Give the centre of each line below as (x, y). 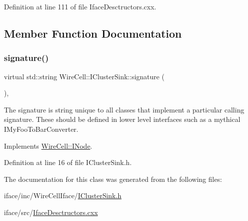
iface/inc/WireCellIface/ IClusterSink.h (63, 195)
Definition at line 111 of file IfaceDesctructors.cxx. (80, 6)
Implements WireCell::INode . (48, 145)
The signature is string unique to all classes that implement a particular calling (124, 109)
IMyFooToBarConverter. (41, 129)
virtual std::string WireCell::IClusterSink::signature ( (84, 76)
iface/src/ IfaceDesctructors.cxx (51, 212)
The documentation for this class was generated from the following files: (113, 179)
